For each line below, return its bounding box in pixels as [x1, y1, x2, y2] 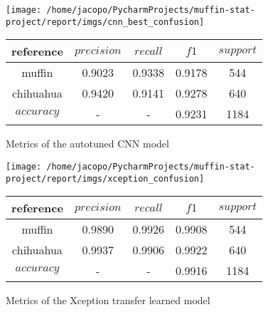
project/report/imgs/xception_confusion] [6, 173, 205, 184]
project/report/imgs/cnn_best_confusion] [6, 16, 205, 27]
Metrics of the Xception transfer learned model [6, 293, 210, 308]
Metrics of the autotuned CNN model [6, 136, 169, 151]
